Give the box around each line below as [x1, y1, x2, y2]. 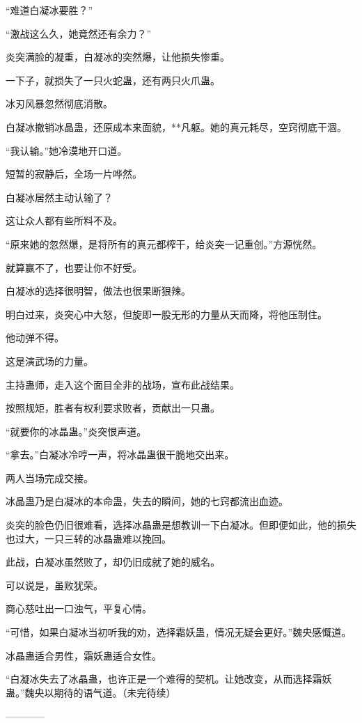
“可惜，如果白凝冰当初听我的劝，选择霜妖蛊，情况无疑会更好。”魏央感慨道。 [6, 625, 352, 639]
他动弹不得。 [6, 330, 64, 345]
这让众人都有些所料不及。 [6, 213, 123, 228]
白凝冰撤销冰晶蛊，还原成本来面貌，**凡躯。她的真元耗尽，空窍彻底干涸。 [6, 119, 347, 134]
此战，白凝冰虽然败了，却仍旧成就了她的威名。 [6, 554, 220, 569]
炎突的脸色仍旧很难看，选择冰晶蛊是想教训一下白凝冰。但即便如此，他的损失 [6, 518, 356, 532]
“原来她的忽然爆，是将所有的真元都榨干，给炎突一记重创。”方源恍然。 [6, 236, 322, 251]
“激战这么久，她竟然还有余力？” [6, 26, 152, 40]
